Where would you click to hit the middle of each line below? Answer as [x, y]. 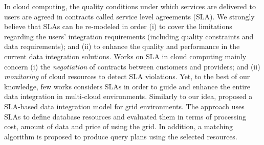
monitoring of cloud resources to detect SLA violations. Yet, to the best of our [127, 76]
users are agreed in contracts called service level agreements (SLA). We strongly [129, 16]
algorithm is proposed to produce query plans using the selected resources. [121, 136]
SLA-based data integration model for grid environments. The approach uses [124, 106]
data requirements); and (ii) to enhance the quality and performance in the [122, 46]
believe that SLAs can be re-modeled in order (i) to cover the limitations [118, 26]
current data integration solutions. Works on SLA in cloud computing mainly [125, 56]
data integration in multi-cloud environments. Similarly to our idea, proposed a [128, 96]
